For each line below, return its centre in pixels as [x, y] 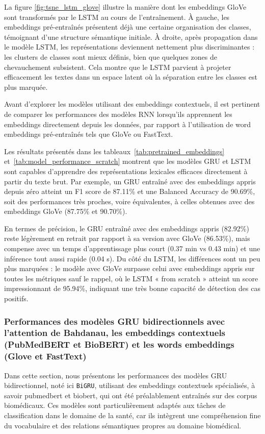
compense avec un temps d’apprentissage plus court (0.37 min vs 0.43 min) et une [132, 248]
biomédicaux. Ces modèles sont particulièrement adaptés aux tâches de [115, 405]
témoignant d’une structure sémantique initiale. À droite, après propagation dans [131, 37]
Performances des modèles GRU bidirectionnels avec [115, 321]
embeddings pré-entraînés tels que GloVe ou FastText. [89, 134]
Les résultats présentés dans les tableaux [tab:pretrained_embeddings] [114, 151]
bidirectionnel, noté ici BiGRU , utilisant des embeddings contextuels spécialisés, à [130, 385]
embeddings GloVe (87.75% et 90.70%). [66, 211]
